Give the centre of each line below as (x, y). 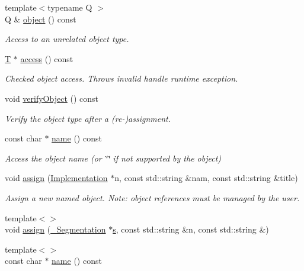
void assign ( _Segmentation (55, 229)
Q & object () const (41, 19)
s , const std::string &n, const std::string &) (191, 229)
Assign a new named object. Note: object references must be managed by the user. (152, 197)
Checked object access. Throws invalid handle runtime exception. (121, 78)
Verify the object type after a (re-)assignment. (88, 118)
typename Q (70, 7)
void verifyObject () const (52, 98)
